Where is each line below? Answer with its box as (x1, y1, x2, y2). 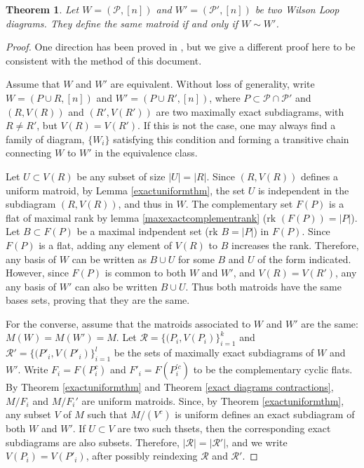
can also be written (75, 279, 158, 293)
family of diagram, (6, 131, 85, 146)
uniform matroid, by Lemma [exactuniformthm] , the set (6, 182, 245, 197)
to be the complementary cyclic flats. (193, 362, 353, 377)
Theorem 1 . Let (6, 2, 79, 16)
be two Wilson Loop (255, 2, 339, 16)
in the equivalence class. (95, 145, 198, 160)
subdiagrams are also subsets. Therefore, (6, 434, 180, 449)
